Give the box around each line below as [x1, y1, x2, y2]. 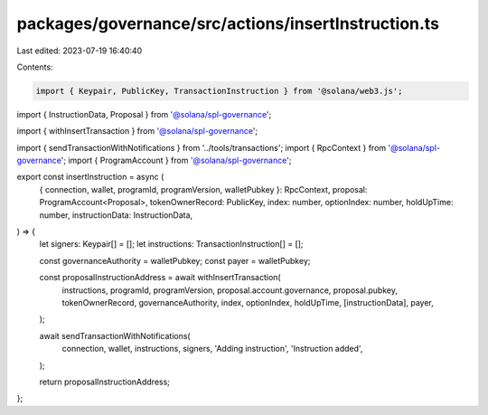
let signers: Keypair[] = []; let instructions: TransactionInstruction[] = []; [39, 239, 304, 250]
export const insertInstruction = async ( [16, 172, 164, 183]
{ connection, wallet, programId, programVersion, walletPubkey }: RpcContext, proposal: [39, 184, 368, 194]
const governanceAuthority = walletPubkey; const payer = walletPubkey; [39, 255, 311, 266]
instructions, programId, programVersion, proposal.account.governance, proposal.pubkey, [61, 285, 398, 296]
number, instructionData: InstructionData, [39, 209, 193, 221]
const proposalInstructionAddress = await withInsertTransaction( [39, 272, 281, 283]
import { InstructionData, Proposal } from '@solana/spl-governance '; [16, 108, 272, 119]
